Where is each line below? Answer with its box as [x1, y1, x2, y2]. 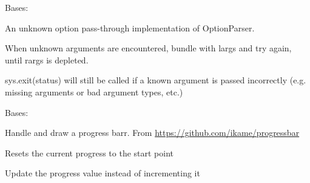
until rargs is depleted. [5, 53, 89, 66]
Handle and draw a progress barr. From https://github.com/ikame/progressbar [5, 126, 300, 139]
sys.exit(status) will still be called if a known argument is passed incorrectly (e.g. [5, 74, 306, 86]
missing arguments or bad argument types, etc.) [5, 85, 183, 98]
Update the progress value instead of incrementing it [5, 167, 200, 179]
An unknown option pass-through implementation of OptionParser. [5, 21, 255, 34]
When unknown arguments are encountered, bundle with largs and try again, [5, 42, 292, 54]
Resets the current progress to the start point [5, 146, 174, 159]
